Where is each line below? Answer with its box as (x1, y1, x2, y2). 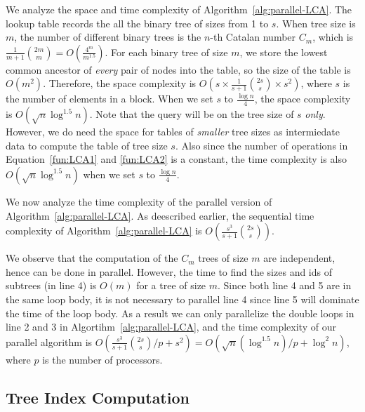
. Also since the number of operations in (175, 138, 348, 152)
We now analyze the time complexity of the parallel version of (6, 194, 272, 208)
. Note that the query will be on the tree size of (89, 107, 294, 121)
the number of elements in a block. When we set (6, 91, 213, 106)
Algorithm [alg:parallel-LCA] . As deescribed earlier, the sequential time (6, 208, 314, 222)
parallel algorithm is (6, 334, 93, 349)
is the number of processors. (42, 352, 163, 366)
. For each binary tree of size (105, 44, 228, 59)
